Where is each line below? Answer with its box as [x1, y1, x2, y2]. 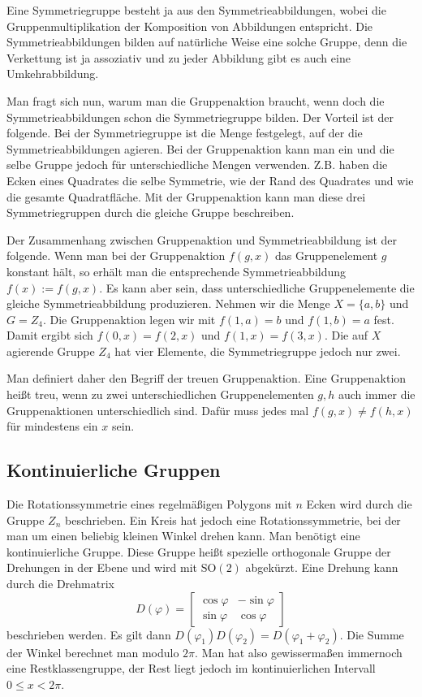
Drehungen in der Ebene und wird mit [6, 559, 198, 576]
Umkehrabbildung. [6, 65, 99, 82]
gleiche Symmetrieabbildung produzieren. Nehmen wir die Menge [6, 295, 330, 312]
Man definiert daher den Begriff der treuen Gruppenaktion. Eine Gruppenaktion [6, 370, 407, 387]
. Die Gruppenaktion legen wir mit [42, 310, 216, 327]
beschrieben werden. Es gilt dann [6, 626, 171, 643]
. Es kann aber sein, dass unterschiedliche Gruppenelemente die [99, 279, 415, 296]
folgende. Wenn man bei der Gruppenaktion [6, 247, 226, 264]
